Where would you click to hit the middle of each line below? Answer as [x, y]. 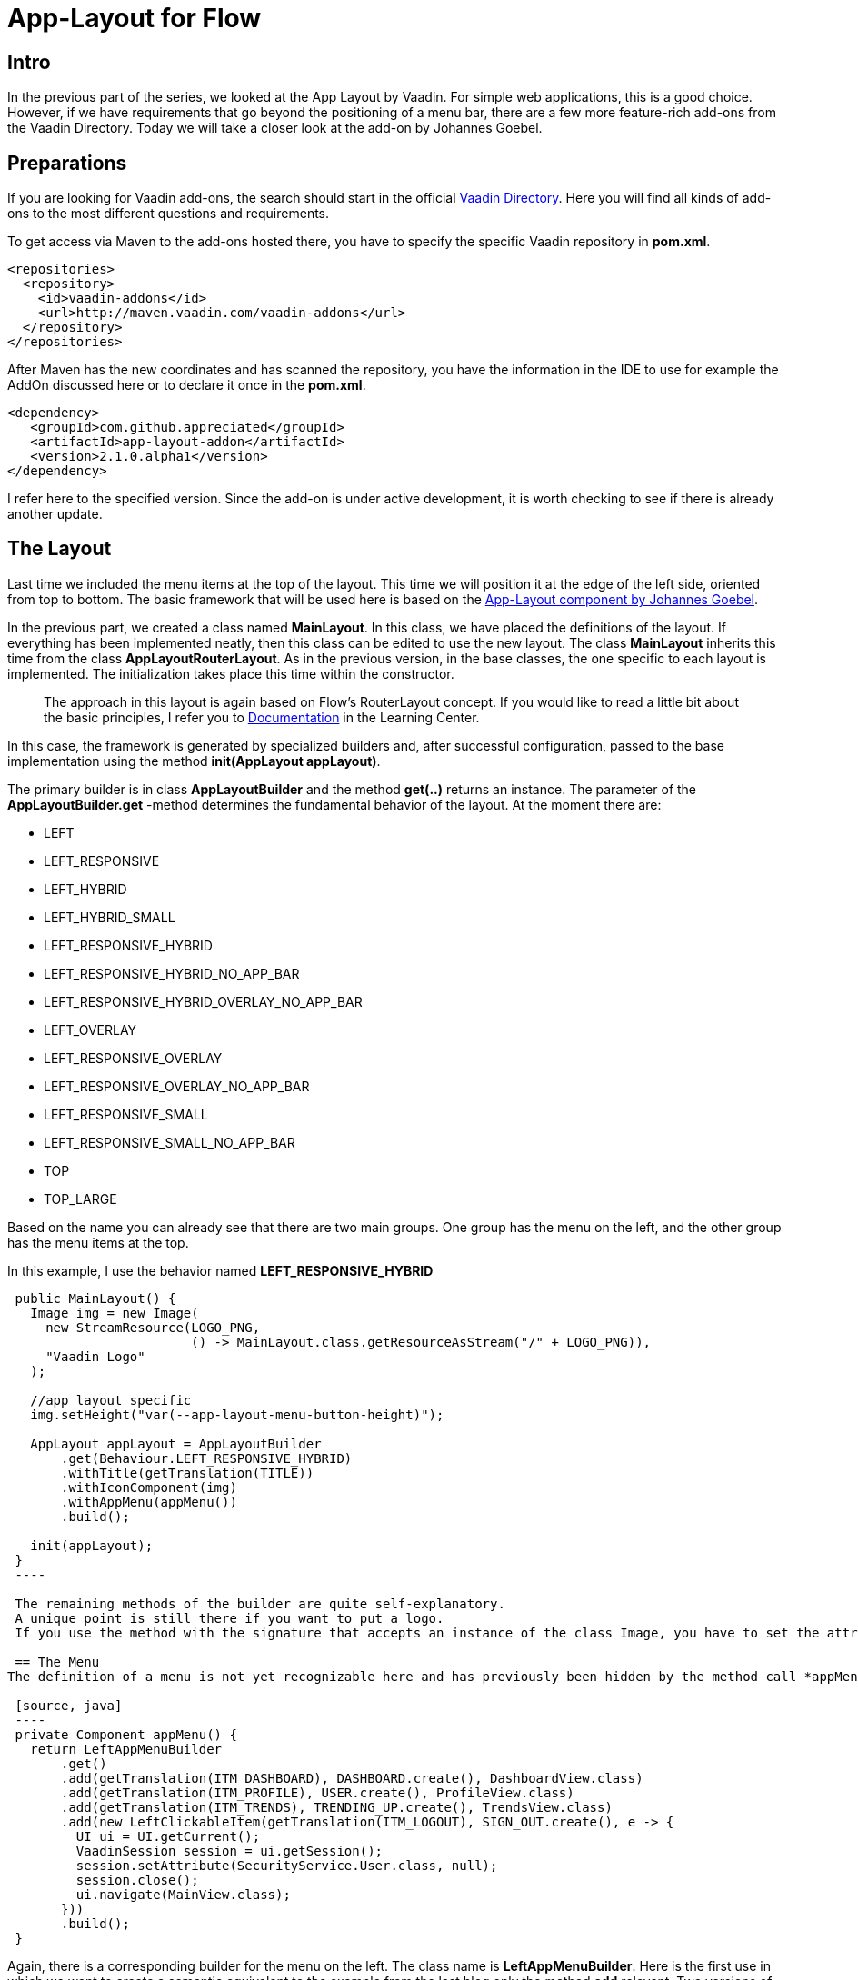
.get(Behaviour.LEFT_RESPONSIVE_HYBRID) [207, 1458]
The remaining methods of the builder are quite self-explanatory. [260, 1603]
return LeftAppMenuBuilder [126, 1749]
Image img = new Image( [115, 1313]
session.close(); [137, 1880]
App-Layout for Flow [135, 18]
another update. [55, 514]
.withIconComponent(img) [149, 1487]
